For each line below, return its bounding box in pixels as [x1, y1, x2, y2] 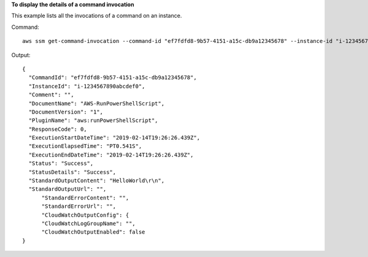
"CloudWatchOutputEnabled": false [41, 229, 145, 236]
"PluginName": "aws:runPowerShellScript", [28, 117, 159, 124]
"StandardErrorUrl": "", [41, 203, 117, 210]
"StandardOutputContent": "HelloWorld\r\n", [28, 177, 165, 184]
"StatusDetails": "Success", [28, 169, 117, 175]
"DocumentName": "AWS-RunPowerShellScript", [28, 100, 165, 107]
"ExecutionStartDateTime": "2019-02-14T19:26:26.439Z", [28, 134, 201, 141]
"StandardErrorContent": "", [41, 194, 129, 201]
